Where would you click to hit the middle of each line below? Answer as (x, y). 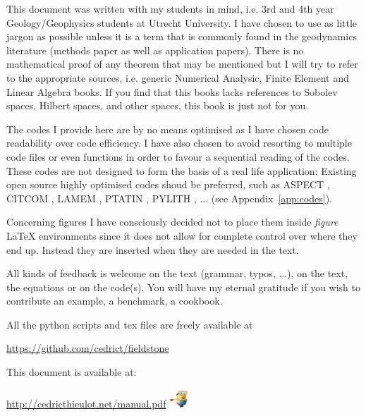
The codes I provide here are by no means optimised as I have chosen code (167, 129)
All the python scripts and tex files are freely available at (130, 324)
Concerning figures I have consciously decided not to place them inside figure (172, 222)
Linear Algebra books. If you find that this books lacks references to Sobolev (172, 91)
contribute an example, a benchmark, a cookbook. (115, 301)
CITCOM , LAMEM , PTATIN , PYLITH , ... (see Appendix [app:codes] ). (170, 198)
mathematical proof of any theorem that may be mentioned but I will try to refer (182, 64)
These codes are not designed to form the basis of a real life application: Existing (182, 170)
